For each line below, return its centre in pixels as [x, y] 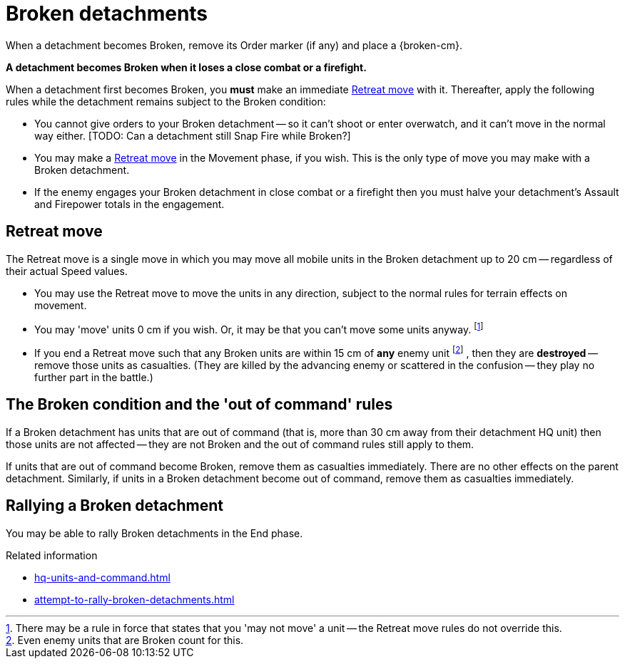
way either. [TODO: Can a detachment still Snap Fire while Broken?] [193, 135]
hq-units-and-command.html [102, 577]
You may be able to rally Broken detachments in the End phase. [154, 533]
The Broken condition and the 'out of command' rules [199, 405]
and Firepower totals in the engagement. [129, 204]
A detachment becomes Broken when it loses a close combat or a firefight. [186, 67]
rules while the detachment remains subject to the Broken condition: [166, 101]
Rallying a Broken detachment [115, 506]
